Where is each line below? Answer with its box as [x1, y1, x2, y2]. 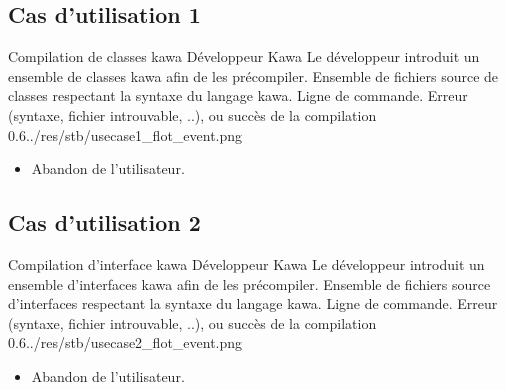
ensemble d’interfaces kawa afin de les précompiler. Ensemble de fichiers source [8, 273, 491, 294]
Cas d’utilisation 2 [8, 207, 201, 238]
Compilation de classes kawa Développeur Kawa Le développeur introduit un [8, 46, 480, 67]
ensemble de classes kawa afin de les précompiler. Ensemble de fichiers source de [8, 65, 499, 86]
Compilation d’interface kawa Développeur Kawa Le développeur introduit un [8, 253, 485, 274]
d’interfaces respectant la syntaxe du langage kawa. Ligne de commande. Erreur [8, 293, 498, 314]
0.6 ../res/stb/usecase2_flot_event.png [8, 332, 243, 353]
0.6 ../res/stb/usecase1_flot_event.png [8, 124, 243, 145]
